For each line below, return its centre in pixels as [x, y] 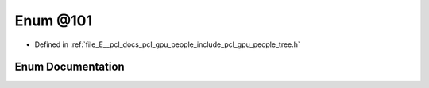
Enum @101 [54, 21]
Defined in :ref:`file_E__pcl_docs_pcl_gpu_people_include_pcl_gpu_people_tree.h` [168, 44]
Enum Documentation [70, 67]
